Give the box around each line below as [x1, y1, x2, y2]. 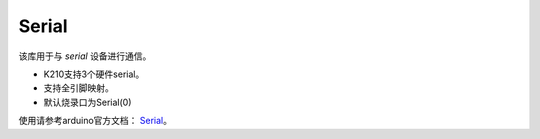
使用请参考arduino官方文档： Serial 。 [18, 115, 172, 127]
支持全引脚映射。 [43, 82, 114, 94]
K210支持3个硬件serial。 [43, 68, 145, 80]
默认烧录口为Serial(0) [43, 96, 132, 108]
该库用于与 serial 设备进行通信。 [18, 50, 152, 62]
